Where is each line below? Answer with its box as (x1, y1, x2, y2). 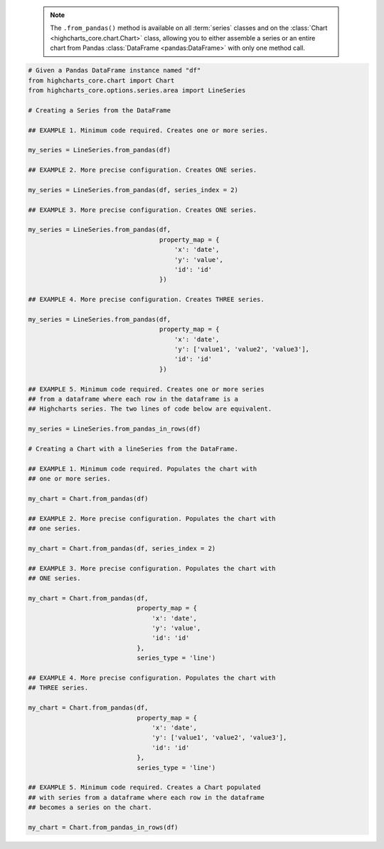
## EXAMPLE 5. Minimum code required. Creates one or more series (28, 385, 265, 393)
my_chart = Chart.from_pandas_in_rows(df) (28, 823, 178, 831)
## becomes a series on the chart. (28, 803, 152, 811)
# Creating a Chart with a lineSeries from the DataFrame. (28, 445, 238, 453)
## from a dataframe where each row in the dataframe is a (28, 395, 238, 404)
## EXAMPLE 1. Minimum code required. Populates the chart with (28, 465, 257, 473)
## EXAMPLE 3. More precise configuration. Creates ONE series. (28, 206, 257, 213)
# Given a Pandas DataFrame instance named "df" (28, 66, 201, 75)
